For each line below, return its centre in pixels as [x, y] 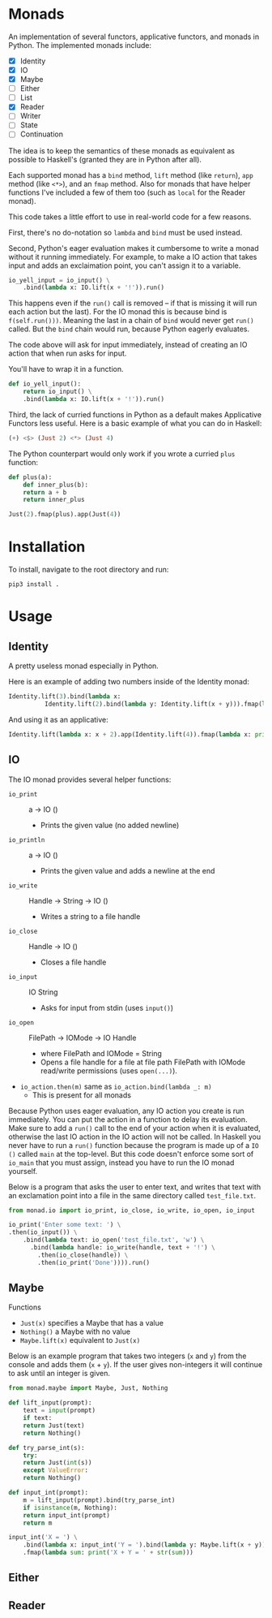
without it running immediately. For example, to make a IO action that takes [133, 257]
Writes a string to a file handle [90, 916]
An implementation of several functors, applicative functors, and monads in [134, 37]
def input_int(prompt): [49, 1493]
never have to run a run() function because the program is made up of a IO [134, 1145]
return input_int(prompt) [67, 1515]
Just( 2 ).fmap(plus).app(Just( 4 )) [65, 515]
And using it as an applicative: [59, 719]
